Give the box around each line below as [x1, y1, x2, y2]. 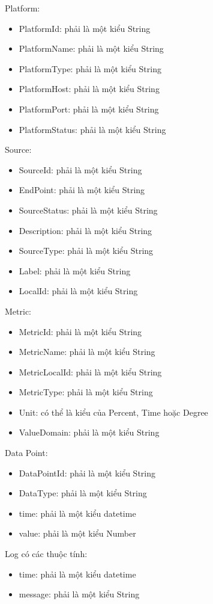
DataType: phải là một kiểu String [19, 487, 147, 499]
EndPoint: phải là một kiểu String [19, 183, 145, 196]
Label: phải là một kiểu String [19, 264, 131, 277]
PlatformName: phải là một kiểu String [19, 42, 164, 55]
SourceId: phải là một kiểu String [19, 163, 142, 176]
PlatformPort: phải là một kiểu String [19, 102, 159, 115]
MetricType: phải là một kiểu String [19, 386, 153, 398]
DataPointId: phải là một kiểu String [19, 466, 155, 479]
